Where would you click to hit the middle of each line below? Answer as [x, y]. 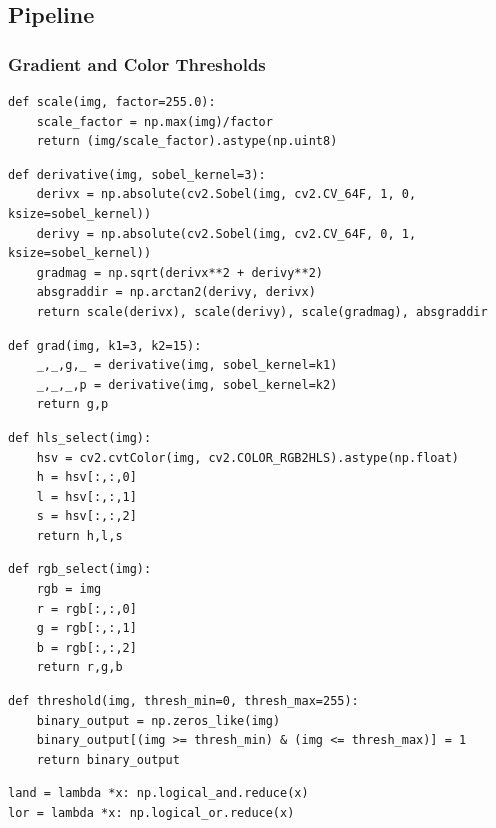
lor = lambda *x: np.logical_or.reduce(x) [151, 813]
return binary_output [108, 759]
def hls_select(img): [80, 437]
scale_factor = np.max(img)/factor [154, 121]
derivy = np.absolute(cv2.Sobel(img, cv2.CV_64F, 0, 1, [226, 233]
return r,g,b [79, 667]
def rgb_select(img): [80, 569]
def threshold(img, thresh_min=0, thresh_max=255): [183, 701]
